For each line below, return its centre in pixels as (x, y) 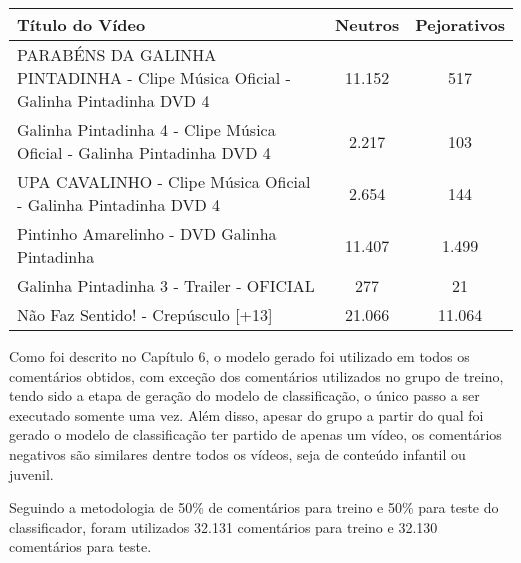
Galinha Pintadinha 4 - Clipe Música (146, 129)
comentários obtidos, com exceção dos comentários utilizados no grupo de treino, (256, 375)
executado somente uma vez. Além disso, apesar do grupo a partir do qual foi (246, 414)
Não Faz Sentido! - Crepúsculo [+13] (145, 314)
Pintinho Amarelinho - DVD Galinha (147, 233)
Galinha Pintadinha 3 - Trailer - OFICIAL (166, 285)
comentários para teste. (80, 546)
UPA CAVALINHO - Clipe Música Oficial (164, 181)
